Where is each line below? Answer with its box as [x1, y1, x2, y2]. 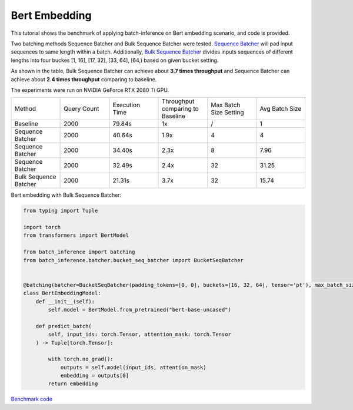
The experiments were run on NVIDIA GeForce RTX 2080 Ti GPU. [11, 86, 169, 94]
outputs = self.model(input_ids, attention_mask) [60, 364, 207, 371]
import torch [23, 224, 61, 231]
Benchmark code [11, 395, 53, 403]
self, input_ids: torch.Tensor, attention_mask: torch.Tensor [48, 331, 232, 338]
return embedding [48, 381, 98, 387]
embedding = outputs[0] [60, 372, 129, 379]
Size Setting [211, 108, 244, 117]
